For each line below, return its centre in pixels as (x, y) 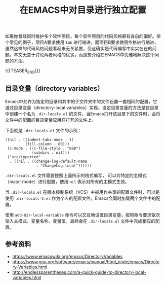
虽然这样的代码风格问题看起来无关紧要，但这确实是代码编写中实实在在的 (79, 49)
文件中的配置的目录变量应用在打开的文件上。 (51, 120)
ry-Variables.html (30, 267)
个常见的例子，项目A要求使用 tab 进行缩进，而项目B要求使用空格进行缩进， (82, 42)
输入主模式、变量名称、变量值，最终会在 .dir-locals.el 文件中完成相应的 (80, 221)
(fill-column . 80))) (47, 144)
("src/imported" (24, 157)
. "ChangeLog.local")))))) (64, 166)
